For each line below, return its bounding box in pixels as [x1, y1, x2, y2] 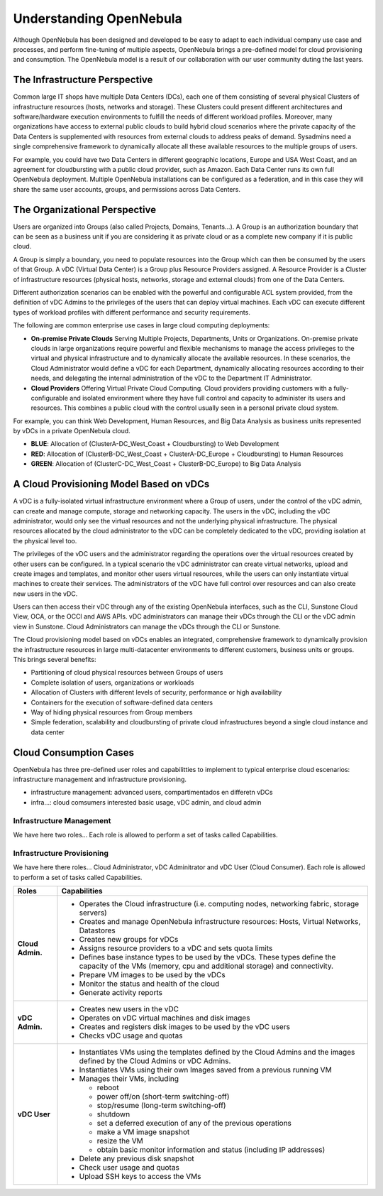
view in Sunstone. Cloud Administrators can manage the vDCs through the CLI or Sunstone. [13, 622, 281, 631]
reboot [96, 1082, 120, 1092]
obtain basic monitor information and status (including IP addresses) [96, 1144, 326, 1154]
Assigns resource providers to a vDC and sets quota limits [79, 943, 273, 953]
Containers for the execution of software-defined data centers [30, 698, 213, 707]
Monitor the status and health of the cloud [79, 979, 220, 989]
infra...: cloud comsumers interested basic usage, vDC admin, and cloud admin [30, 798, 262, 806]
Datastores [79, 925, 116, 935]
